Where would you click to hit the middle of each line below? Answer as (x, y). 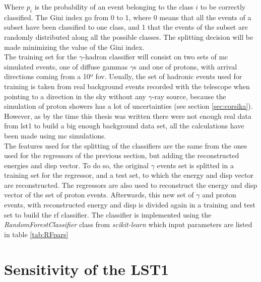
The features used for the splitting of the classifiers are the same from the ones (126, 145)
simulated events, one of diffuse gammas (66, 66)
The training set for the (41, 57)
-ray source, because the (189, 96)
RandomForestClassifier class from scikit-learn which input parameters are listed (128, 224)
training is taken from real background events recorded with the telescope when (127, 86)
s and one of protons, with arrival (185, 66)
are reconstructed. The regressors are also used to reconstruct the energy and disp (131, 185)
